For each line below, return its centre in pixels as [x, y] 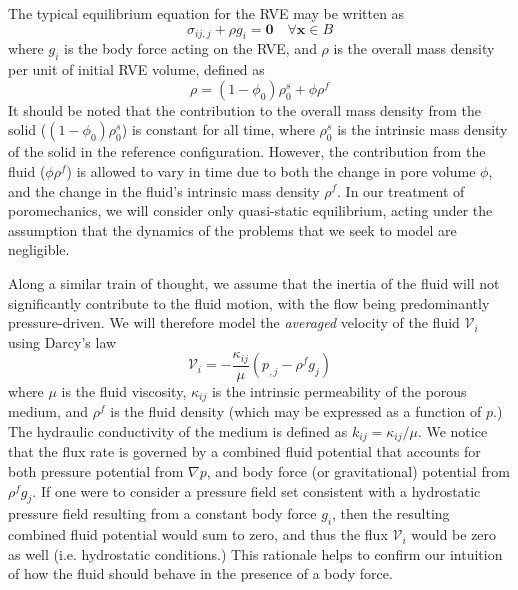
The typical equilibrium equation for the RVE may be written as [206, 13]
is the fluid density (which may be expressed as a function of [296, 411]
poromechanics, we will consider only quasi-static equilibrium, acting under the [250, 210]
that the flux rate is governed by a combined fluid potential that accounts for [244, 451]
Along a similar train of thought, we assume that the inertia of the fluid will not [254, 282]
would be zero [454, 534]
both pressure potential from [96, 471]
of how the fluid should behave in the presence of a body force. [200, 573]
